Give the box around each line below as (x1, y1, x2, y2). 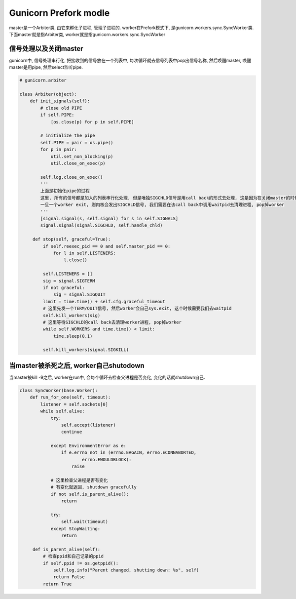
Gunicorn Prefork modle (9, 7, 110, 18)
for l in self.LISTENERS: (53, 250, 116, 256)
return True (42, 581, 72, 587)
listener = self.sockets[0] (40, 401, 109, 407)
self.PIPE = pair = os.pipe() (40, 140, 113, 145)
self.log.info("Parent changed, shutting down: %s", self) (53, 567, 199, 573)
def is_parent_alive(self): (32, 546, 101, 552)
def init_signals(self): (30, 98, 90, 104)
